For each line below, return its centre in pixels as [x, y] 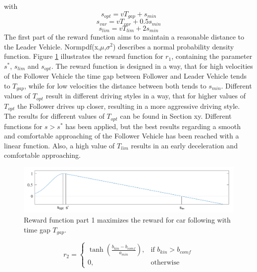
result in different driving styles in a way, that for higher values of [146, 96]
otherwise [165, 263]
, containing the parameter [212, 56]
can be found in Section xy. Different [176, 116]
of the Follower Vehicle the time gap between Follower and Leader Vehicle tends [125, 76]
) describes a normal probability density [174, 46]
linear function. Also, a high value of [59, 145]
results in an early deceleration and [184, 145]
